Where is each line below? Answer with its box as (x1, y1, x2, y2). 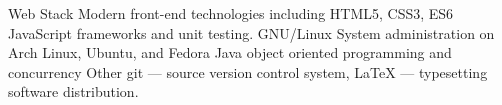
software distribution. (8, 81, 139, 102)
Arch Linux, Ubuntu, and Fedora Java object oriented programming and (8, 42, 452, 63)
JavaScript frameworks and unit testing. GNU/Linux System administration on (8, 22, 495, 43)
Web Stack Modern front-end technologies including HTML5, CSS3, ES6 (8, 3, 454, 23)
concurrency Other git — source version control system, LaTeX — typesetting (8, 61, 488, 82)
